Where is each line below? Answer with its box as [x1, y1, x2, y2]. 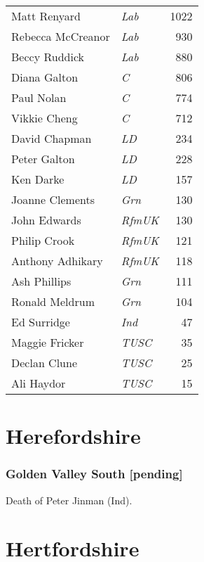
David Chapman [11, 130, 92, 146]
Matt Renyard [11, 8, 81, 24]
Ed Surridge [11, 314, 70, 330]
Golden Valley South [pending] [6, 465, 183, 483]
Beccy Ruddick [11, 49, 84, 65]
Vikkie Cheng [11, 110, 78, 126]
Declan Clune [11, 355, 78, 371]
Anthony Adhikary [11, 253, 103, 269]
